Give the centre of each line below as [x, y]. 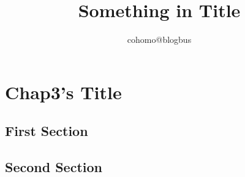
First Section [47, 131]
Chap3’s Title [63, 92]
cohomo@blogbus [159, 40]
